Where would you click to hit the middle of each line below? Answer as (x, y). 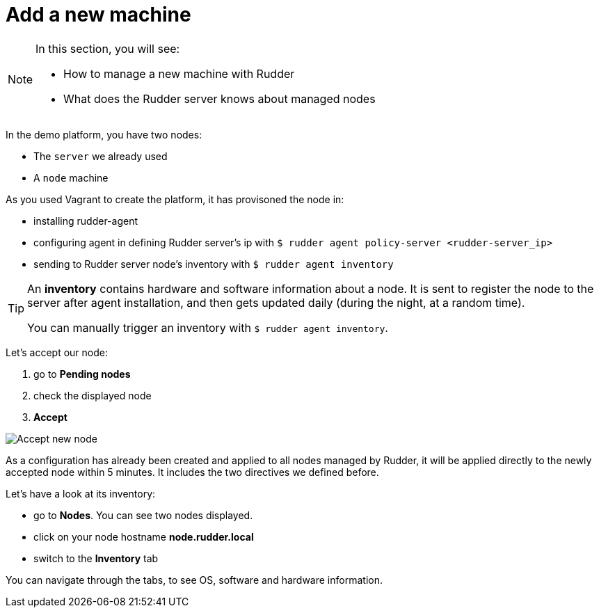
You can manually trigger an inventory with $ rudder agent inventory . (208, 327)
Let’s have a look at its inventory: (81, 493)
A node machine (71, 177)
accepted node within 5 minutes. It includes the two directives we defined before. (192, 472)
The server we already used (101, 156)
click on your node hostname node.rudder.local (144, 536)
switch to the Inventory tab (96, 558)
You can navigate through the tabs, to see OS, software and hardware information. (194, 580)
